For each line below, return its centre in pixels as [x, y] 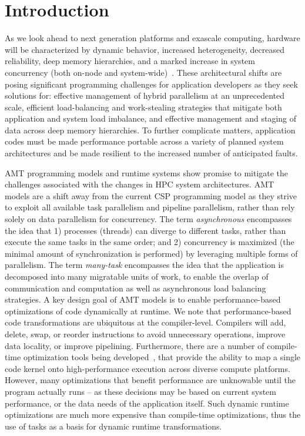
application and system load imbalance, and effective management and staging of [151, 118]
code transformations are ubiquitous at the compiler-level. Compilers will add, [145, 322]
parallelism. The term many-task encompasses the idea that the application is [144, 265]
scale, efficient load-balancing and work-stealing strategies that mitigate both [143, 107]
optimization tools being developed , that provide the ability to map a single [162, 357]
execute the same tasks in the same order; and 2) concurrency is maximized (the [150, 242]
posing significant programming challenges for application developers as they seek [151, 84]
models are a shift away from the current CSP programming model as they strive [151, 195]
